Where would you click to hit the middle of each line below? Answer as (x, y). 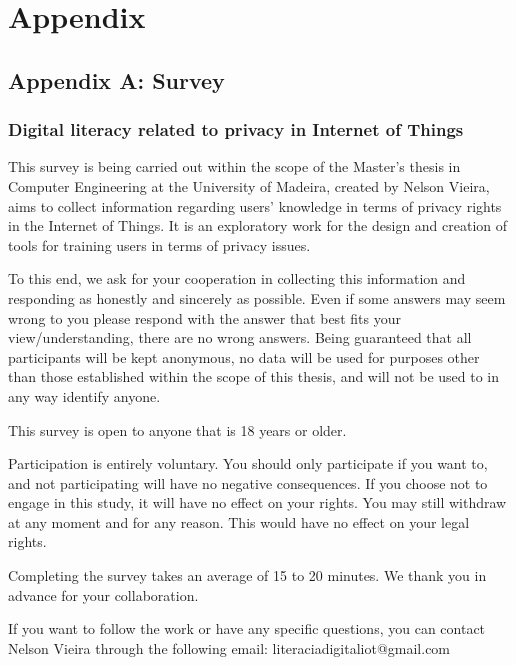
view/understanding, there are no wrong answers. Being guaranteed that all (240, 337)
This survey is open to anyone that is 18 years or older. (177, 429)
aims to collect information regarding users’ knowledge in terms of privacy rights (255, 205)
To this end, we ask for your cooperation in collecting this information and (237, 278)
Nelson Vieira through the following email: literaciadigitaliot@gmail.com (229, 647)
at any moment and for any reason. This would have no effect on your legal (239, 521)
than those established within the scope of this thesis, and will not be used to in (254, 376)
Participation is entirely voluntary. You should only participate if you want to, (248, 463)
